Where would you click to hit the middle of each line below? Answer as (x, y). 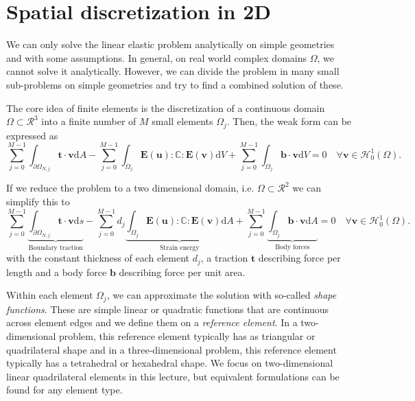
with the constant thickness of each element (98, 258)
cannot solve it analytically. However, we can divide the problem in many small (173, 71)
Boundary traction (56, 248)
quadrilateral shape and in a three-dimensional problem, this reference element (171, 349)
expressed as (32, 135)
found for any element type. (64, 390)
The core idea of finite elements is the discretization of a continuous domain (166, 107)
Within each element (50, 295)
